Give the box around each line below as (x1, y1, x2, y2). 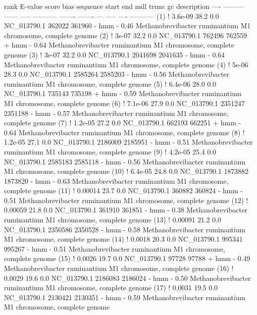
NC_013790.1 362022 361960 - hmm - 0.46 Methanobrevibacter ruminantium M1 (4, 20, 251, 31)
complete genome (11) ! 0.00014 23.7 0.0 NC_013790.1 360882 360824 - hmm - (4, 185, 243, 196)
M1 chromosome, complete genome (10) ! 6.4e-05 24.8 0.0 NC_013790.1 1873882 (4, 166, 249, 176)
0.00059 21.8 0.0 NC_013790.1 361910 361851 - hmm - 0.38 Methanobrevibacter (4, 205, 248, 215)
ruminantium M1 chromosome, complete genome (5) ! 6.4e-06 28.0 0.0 (4, 78, 216, 89)
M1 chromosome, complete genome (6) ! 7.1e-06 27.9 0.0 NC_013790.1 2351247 (4, 98, 245, 108)
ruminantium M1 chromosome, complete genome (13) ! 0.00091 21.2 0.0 (4, 214, 221, 225)
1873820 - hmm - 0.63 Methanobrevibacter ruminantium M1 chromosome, (4, 175, 229, 186)
